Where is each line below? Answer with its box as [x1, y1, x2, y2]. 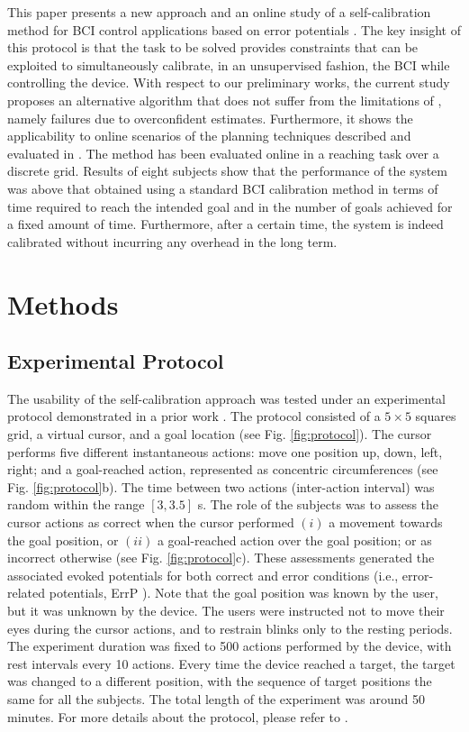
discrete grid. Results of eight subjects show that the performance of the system [7, 161, 447, 180]
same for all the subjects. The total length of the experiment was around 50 [7, 689, 425, 708]
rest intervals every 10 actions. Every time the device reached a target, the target [7, 654, 455, 673]
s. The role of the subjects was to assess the [197, 495, 439, 514]
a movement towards [329, 513, 443, 532]
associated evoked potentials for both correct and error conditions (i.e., [7, 565, 399, 584]
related [7, 583, 46, 602]
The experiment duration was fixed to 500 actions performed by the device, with [7, 636, 452, 655]
